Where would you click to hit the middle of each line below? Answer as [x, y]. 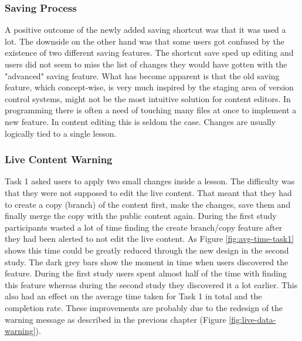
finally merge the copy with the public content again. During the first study [141, 216]
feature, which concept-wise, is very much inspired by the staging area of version [149, 87]
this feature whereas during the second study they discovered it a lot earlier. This [151, 284]
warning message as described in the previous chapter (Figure [116, 319]
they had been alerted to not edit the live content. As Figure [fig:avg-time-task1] [150, 239]
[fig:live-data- [252, 319]
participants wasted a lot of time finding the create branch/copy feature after [144, 227]
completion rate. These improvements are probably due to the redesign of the [144, 307]
